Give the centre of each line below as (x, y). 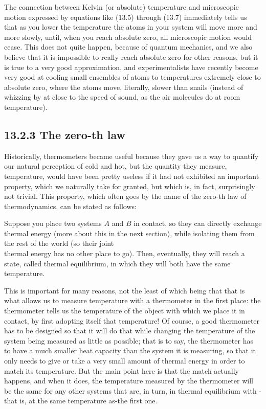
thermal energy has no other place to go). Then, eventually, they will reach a (125, 253)
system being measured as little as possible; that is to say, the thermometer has (129, 340)
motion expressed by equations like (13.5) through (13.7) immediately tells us (126, 17)
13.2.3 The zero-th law (65, 134)
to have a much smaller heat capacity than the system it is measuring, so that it (130, 350)
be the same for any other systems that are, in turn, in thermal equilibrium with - (133, 390)
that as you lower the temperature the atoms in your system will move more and (131, 27)
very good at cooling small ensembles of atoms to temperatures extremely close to (132, 77)
